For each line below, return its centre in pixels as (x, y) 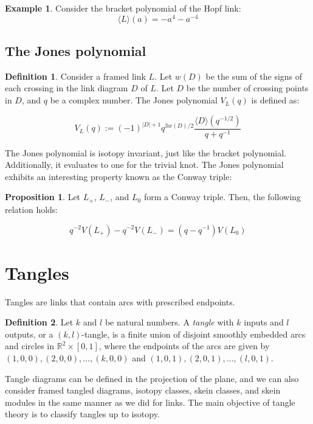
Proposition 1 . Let (43, 197)
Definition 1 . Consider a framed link (75, 76)
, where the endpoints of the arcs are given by (184, 346)
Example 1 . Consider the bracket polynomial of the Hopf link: (123, 8)
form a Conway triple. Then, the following (222, 197)
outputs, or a (29, 334)
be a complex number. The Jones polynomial (134, 100)
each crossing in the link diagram (67, 88)
